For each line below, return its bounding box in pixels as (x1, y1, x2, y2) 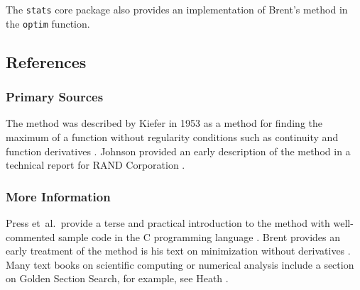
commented (6, 229, 55, 244)
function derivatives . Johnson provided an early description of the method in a (6, 143, 351, 158)
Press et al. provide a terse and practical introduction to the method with (6, 215, 330, 230)
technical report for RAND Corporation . (6, 157, 185, 172)
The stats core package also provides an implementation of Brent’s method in (6, 2, 348, 16)
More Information (6, 187, 111, 205)
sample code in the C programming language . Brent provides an (58, 229, 341, 244)
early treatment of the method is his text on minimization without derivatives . (6, 243, 351, 258)
